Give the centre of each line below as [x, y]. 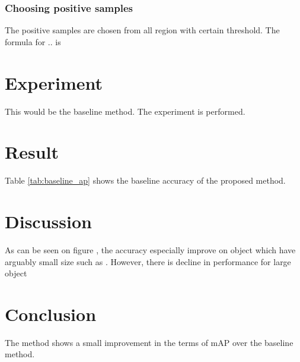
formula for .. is [33, 41]
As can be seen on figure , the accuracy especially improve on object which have [150, 249]
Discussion [48, 221]
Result [32, 152]
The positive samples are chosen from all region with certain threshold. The [142, 30]
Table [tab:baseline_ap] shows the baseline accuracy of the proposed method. [145, 180]
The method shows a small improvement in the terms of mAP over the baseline [149, 342]
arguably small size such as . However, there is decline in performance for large [148, 261]
